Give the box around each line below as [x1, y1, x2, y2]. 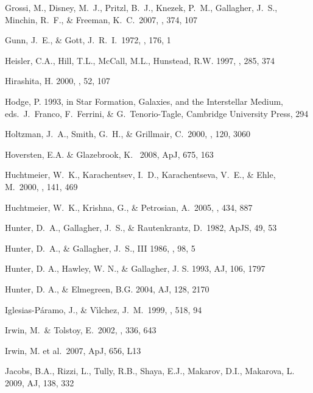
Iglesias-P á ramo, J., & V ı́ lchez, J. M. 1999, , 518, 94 [5, 303, 202, 316]
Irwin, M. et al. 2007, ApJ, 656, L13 [5, 344, 141, 356]
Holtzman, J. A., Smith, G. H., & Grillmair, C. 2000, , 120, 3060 [5, 127, 251, 140]
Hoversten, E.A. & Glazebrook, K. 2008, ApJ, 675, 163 [5, 147, 214, 160]
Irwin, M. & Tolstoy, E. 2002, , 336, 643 [5, 324, 156, 336]
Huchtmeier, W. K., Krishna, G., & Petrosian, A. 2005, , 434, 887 [5, 200, 253, 213]
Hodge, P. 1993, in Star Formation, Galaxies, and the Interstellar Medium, [5, 94, 284, 107]
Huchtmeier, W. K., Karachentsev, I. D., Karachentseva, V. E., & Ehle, [5, 168, 276, 181]
